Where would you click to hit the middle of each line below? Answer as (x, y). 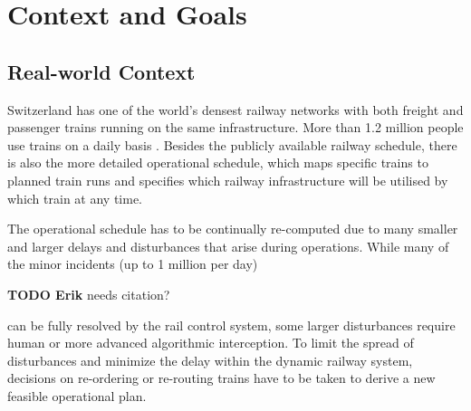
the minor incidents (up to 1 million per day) (133, 264)
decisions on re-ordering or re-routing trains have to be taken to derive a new (221, 378)
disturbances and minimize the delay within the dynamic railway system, (210, 360)
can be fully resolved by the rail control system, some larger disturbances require (231, 325)
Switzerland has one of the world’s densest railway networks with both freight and (235, 109)
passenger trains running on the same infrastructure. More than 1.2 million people (235, 127)
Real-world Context (101, 71)
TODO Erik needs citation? (89, 294)
